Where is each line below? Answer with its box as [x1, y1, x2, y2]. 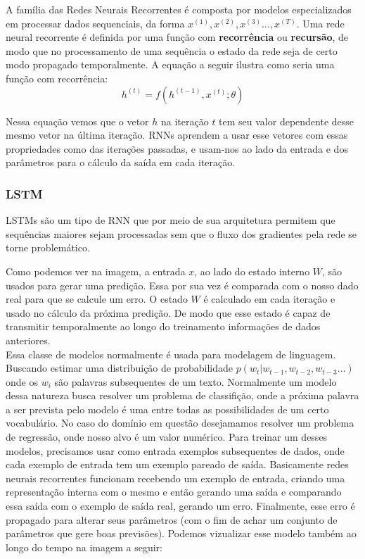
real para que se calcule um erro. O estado [6, 291, 188, 306]
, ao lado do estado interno [194, 263, 310, 278]
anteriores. [6, 332, 51, 347]
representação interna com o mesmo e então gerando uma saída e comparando [6, 484, 342, 499]
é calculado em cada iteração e [203, 291, 335, 306]
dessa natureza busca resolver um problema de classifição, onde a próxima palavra [6, 388, 359, 403]
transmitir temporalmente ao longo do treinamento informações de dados [6, 319, 321, 334]
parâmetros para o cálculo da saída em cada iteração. [6, 155, 236, 170]
